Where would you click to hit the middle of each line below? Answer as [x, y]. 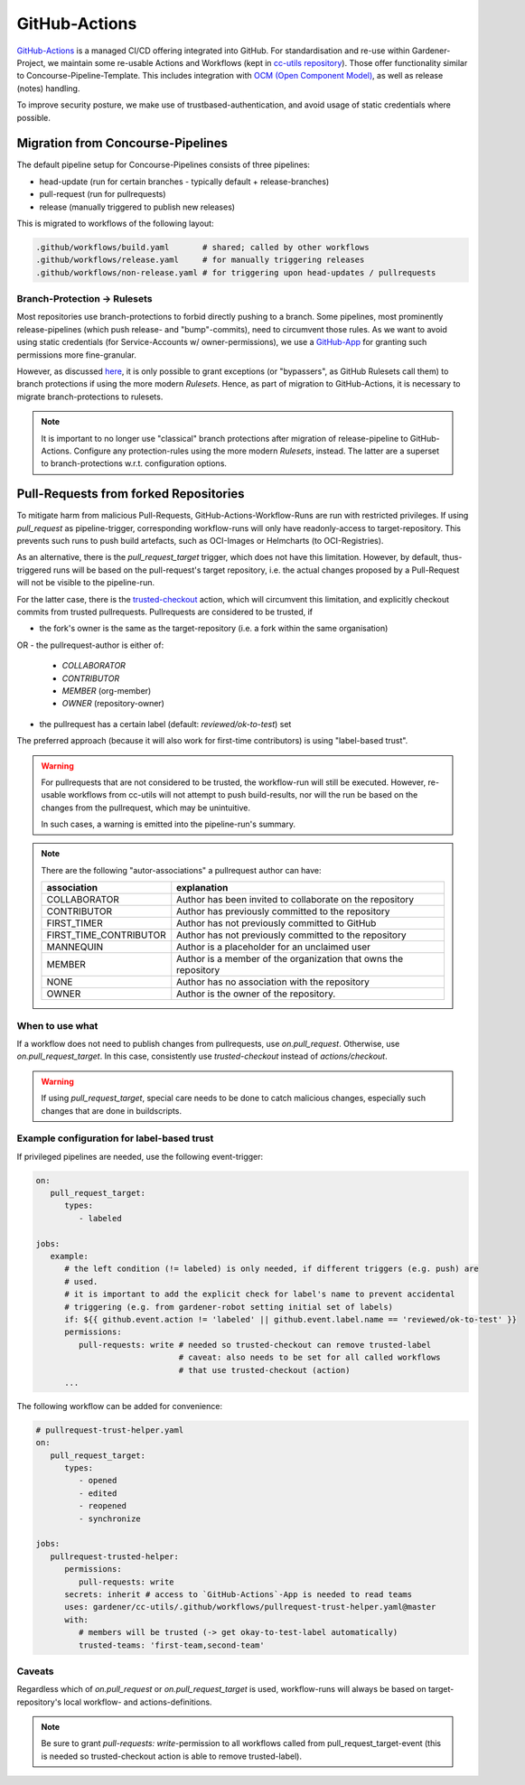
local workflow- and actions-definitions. [138, 1702]
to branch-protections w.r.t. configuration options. [134, 463]
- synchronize [110, 1519]
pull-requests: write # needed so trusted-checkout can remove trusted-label [255, 1345]
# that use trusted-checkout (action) [264, 1370]
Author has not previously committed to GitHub [277, 923]
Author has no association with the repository [273, 982]
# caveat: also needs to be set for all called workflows [310, 1358]
